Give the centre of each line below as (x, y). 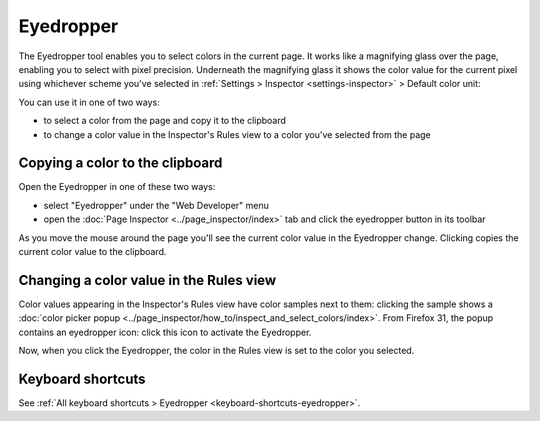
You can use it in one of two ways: (89, 102)
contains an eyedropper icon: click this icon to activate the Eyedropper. (165, 332)
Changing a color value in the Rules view (147, 280)
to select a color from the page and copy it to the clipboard (165, 121)
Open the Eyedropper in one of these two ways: (117, 187)
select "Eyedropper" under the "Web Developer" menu (156, 205)
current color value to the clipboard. (92, 251)
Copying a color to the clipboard (120, 163)
